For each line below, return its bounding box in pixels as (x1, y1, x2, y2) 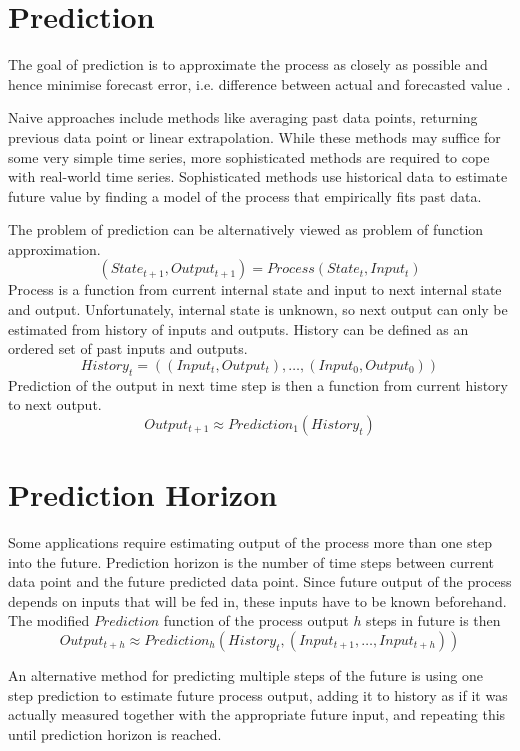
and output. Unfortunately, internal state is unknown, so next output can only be (8, 299, 508, 320)
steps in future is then (366, 610, 501, 631)
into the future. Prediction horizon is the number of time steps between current (8, 551, 494, 572)
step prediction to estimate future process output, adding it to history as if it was (8, 684, 508, 705)
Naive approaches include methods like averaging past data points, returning (8, 107, 478, 128)
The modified (8, 610, 90, 631)
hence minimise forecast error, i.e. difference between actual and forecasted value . (8, 73, 511, 94)
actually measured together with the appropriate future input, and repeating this (8, 704, 506, 725)
